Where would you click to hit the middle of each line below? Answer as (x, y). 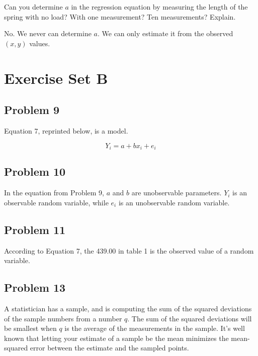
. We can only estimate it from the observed (165, 33)
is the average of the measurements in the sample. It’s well (155, 328)
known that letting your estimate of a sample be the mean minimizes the (116, 338)
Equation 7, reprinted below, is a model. (66, 130)
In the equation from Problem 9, (54, 193)
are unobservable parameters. (177, 193)
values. (40, 43)
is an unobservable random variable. (174, 202)
